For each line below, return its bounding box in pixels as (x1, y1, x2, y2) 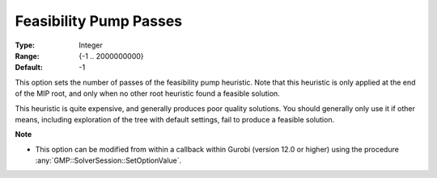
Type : (15, 40, 36, 50)
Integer (78, 40, 103, 50)
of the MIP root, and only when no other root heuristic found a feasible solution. (15, 89, 281, 98)
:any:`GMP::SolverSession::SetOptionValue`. (35, 155, 182, 165)
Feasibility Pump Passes (15, 12, 183, 30)
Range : (15, 51, 40, 60)
